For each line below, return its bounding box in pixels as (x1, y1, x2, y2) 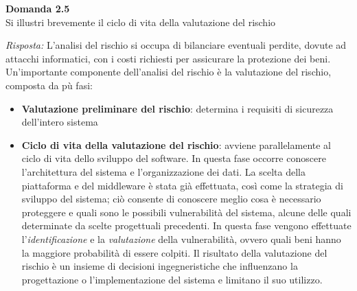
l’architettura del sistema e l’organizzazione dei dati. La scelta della (21, 164, 306, 178)
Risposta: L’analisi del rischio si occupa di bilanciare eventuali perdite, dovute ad (5, 38, 347, 52)
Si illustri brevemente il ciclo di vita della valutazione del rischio (5, 14, 276, 29)
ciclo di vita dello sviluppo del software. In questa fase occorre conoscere (21, 151, 326, 165)
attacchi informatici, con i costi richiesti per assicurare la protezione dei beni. (5, 51, 331, 65)
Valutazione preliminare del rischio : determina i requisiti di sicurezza (21, 101, 334, 115)
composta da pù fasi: (5, 78, 93, 92)
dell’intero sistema (21, 115, 98, 129)
